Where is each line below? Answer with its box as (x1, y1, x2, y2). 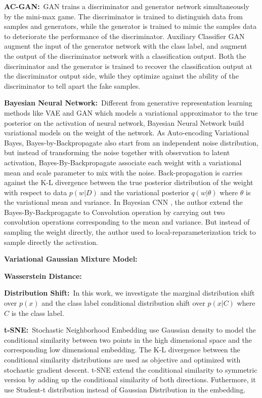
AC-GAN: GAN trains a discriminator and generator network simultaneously (4, 1, 249, 11)
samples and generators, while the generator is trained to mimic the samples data (4, 21, 257, 31)
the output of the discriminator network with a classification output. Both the (4, 50, 246, 61)
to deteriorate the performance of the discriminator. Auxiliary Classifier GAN (4, 30, 245, 41)
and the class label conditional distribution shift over (41, 298, 205, 308)
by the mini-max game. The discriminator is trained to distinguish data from (4, 11, 243, 21)
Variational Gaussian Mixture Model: (4, 254, 138, 264)
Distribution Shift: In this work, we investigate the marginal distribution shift (4, 287, 255, 298)
